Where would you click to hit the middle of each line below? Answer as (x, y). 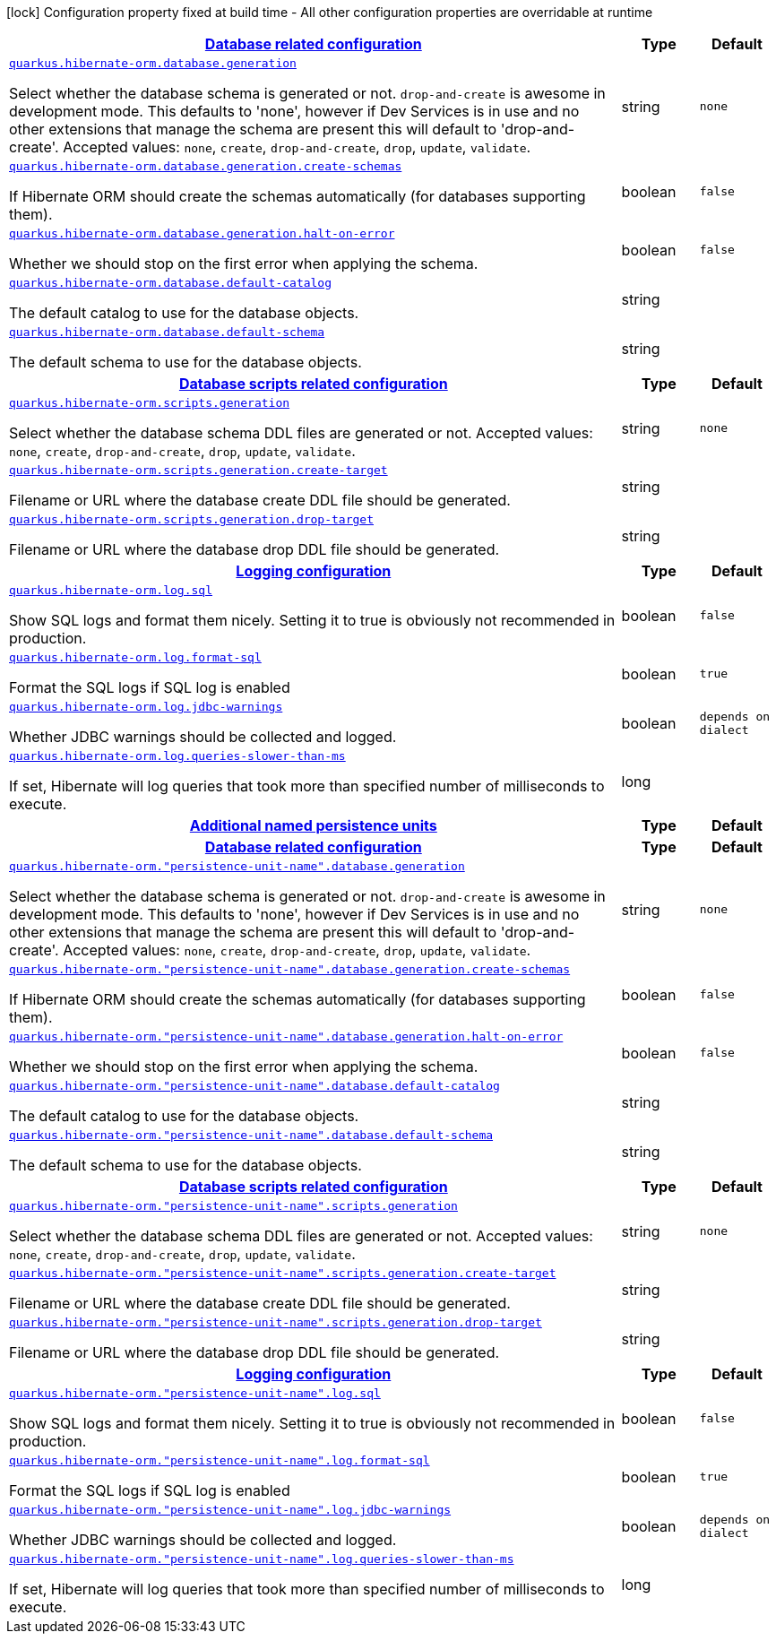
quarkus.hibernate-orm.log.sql (111, 590)
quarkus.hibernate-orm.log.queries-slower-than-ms (177, 756)
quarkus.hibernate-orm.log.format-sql (135, 657)
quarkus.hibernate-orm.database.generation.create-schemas (206, 166)
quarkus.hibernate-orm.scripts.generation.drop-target (191, 519)
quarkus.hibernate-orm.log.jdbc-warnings (146, 707)
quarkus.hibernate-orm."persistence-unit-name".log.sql (195, 1393)
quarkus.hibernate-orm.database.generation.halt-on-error (202, 233)
